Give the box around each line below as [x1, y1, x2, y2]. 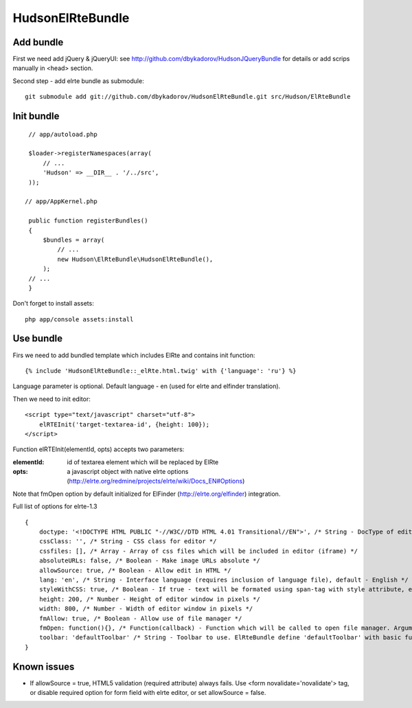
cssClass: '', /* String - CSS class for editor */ [38, 538, 217, 545]
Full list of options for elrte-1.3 [12, 502, 98, 511]
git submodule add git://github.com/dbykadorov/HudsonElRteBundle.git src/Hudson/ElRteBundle [25, 93, 351, 101]
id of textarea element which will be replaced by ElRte [67, 457, 219, 466]
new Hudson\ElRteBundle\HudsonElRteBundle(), [57, 255, 214, 263]
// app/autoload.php [28, 130, 98, 138]
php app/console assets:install [25, 315, 134, 323]
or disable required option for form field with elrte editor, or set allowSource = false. [30, 689, 266, 697]
